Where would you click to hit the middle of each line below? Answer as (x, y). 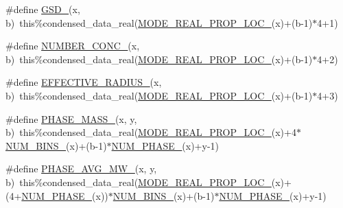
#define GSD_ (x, (43, 9)
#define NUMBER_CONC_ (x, (73, 46)
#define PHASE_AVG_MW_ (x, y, (81, 169)
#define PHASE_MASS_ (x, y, (71, 118)
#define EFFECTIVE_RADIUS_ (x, (84, 82)
